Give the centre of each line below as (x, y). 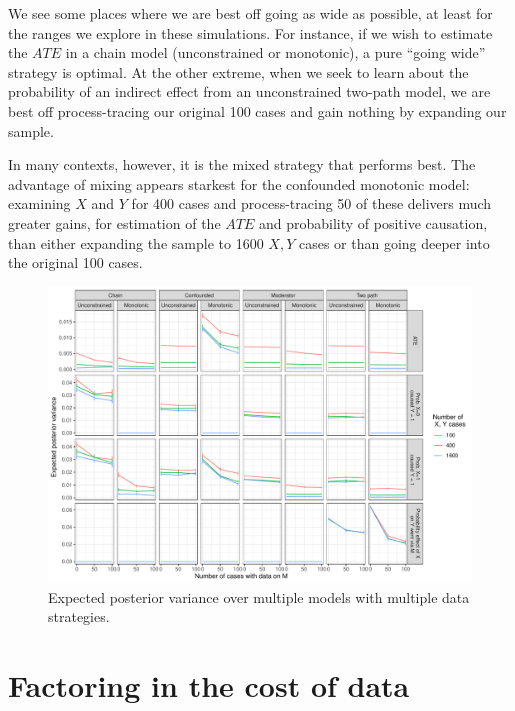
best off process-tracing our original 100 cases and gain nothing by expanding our (257, 110)
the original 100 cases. (75, 262)
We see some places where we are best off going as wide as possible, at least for (250, 13)
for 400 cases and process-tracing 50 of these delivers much (311, 203)
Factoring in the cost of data (209, 685)
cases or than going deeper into (394, 242)
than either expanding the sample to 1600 (136, 242)
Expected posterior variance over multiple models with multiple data (259, 596)
